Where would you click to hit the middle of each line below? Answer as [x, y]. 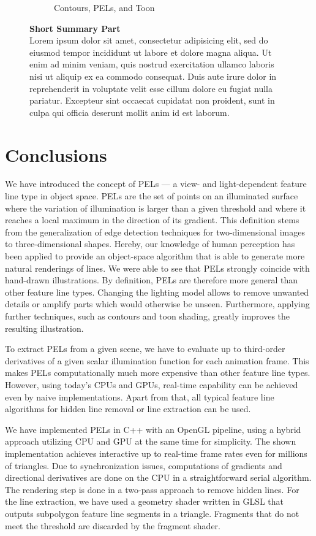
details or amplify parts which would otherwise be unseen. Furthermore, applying [157, 304]
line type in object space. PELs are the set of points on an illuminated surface [152, 196]
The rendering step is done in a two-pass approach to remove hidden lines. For [152, 489]
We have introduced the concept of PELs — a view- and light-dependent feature [156, 184]
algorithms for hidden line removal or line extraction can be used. [128, 409]
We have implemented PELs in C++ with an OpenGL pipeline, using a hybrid [153, 429]
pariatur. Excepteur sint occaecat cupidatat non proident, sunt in [152, 100]
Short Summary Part [75, 28]
